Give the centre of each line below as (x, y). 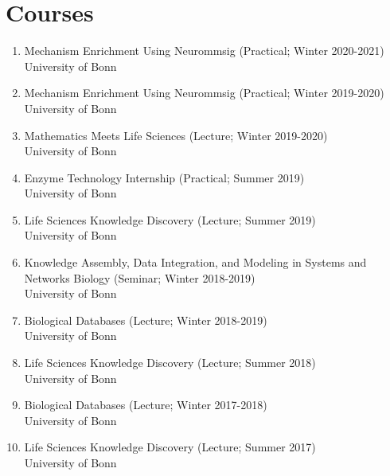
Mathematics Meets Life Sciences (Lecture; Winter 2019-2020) (176, 135)
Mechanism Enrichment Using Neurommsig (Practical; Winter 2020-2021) (204, 51)
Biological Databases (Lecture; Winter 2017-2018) (146, 405)
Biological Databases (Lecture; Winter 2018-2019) (146, 320)
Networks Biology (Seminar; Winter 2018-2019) (140, 277)
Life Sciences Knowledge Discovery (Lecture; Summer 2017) (170, 447)
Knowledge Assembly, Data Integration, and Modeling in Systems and (195, 262)
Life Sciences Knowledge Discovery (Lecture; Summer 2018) (170, 363)
